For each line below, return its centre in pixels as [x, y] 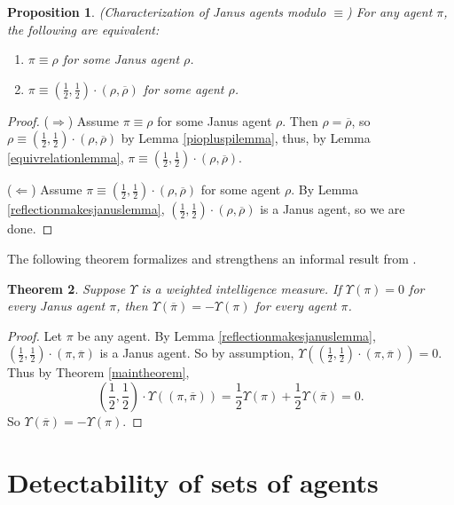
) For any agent [390, 12]
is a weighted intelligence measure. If [241, 288]
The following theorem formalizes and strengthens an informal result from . [212, 258]
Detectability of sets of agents [193, 481]
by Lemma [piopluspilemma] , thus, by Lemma [246, 138]
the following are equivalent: [83, 29]
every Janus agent [56, 306]
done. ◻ [30, 229]
